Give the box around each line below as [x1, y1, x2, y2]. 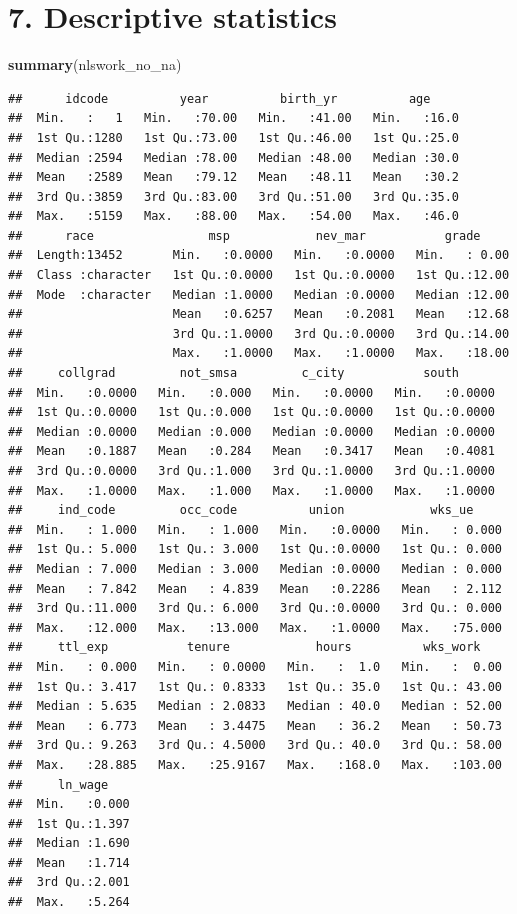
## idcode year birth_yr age [8, 91, 431, 106]
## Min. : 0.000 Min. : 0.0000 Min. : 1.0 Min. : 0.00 [8, 659, 502, 674]
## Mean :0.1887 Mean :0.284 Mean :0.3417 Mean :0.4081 [8, 444, 495, 459]
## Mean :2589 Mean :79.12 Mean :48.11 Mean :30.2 [8, 170, 460, 185]
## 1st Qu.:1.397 [8, 816, 130, 831]
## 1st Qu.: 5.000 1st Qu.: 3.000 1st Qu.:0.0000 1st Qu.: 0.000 [8, 542, 502, 557]
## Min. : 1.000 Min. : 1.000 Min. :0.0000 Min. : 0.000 [8, 522, 502, 537]
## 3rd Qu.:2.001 [8, 875, 130, 890]
